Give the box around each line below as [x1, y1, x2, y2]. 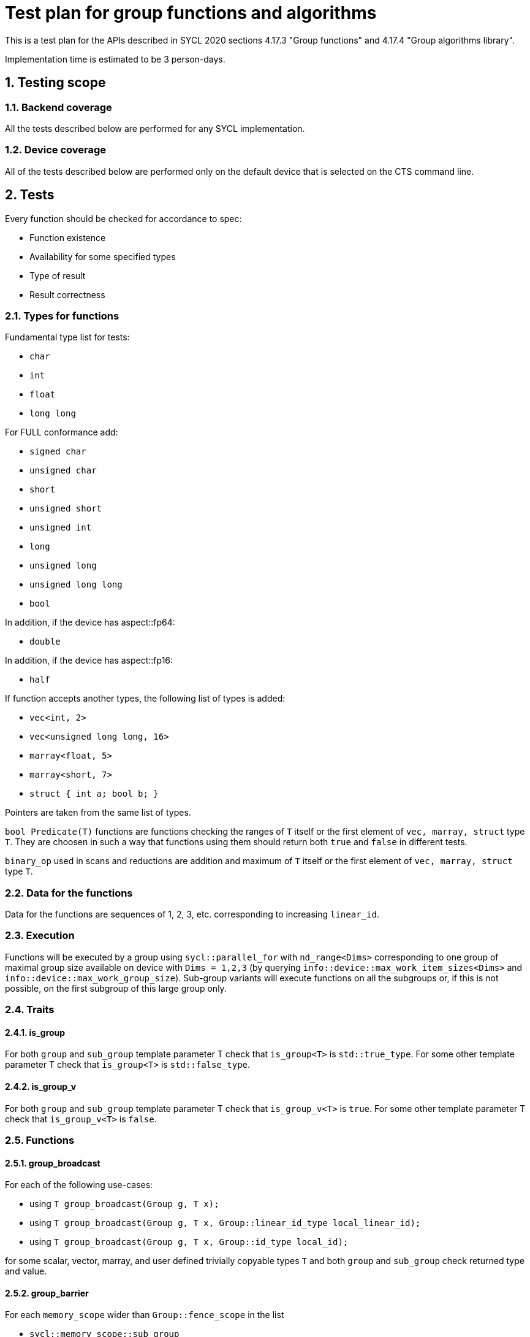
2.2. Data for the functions [5, 886, 133, 899]
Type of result [29, 270, 86, 281]
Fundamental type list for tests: [5, 332, 130, 343]
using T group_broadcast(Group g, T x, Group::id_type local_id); [29, 1236, 349, 1247]
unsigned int [29, 523, 92, 533]
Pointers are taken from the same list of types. [5, 807, 191, 818]
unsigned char [29, 465, 97, 476]
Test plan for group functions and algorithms [5, 2, 377, 23]
